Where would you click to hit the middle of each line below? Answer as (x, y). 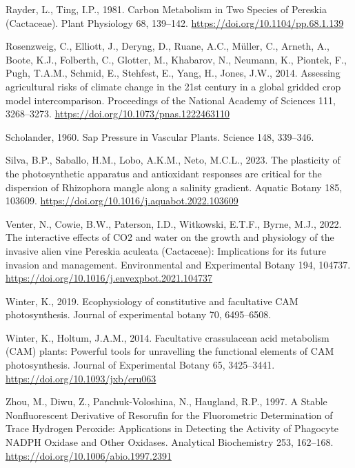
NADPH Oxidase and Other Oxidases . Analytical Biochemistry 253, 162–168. (170, 442)
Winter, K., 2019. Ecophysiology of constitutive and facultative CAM (152, 301)
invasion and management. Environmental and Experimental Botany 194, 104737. (178, 264)
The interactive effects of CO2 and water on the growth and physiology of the (170, 237)
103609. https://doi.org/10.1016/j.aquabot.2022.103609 (122, 201)
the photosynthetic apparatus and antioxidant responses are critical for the (164, 173)
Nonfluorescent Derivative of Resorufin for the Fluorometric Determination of (169, 415)
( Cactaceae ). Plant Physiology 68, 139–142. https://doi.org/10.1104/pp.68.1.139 (175, 22)
